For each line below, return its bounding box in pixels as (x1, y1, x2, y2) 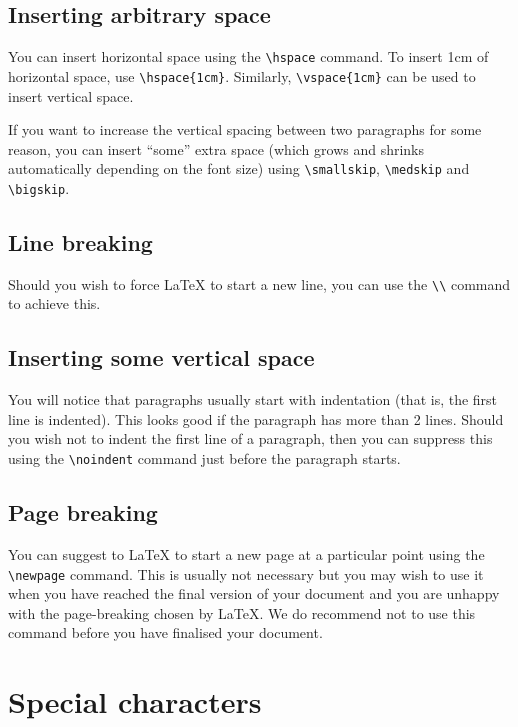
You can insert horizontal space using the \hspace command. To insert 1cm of (8, 46, 489, 67)
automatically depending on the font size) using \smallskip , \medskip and (8, 158, 470, 179)
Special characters (8, 681, 262, 722)
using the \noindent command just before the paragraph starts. (8, 448, 401, 469)
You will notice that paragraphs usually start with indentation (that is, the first (8, 389, 498, 410)
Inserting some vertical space (8, 342, 315, 373)
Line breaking (8, 227, 153, 257)
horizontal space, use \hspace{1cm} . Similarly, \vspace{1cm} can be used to (8, 65, 476, 86)
